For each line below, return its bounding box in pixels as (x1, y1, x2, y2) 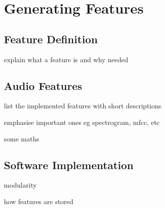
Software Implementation (4, 157, 134, 172)
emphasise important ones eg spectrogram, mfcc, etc (4, 117, 160, 127)
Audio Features (4, 78, 82, 93)
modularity (4, 180, 37, 190)
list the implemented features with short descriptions (4, 101, 162, 111)
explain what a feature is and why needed (4, 54, 128, 64)
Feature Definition (4, 31, 98, 46)
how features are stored (4, 196, 73, 206)
